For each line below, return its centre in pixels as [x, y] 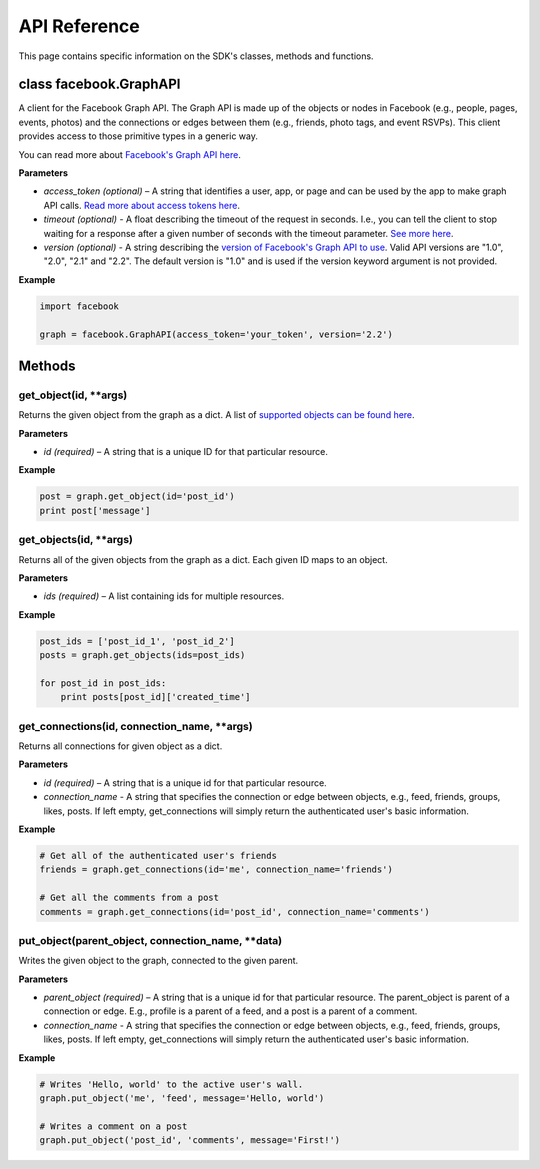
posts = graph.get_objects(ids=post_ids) [142, 655]
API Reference [79, 26]
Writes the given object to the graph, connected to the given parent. [158, 961]
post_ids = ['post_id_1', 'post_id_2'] [137, 641]
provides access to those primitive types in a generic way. [138, 136]
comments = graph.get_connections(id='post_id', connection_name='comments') [234, 911]
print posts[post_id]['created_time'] [155, 697]
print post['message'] [95, 510]
